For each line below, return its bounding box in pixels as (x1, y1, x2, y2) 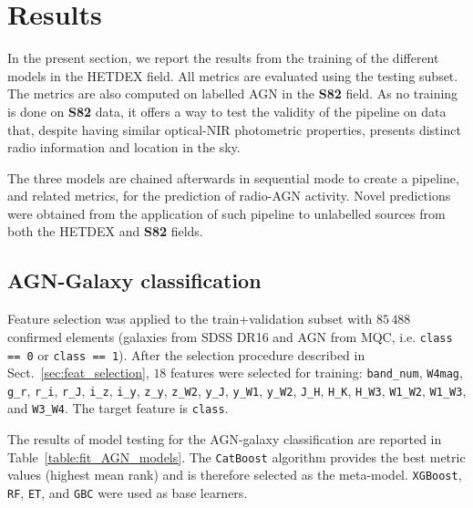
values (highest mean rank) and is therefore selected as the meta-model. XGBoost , (7, 465, 462, 484)
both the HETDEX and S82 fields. (7, 222, 203, 241)
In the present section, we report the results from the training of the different (7, 48, 439, 67)
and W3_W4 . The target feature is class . (7, 399, 229, 418)
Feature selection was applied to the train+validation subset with (7, 309, 373, 328)
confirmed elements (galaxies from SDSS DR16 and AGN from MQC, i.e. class (7, 327, 453, 346)
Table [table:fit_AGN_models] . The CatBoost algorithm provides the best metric (7, 447, 466, 466)
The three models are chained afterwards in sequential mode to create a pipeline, (7, 168, 459, 187)
